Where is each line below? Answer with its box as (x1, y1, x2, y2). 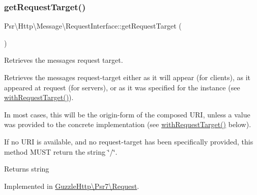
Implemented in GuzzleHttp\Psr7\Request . (4, 180, 139, 191)
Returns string (4, 163, 49, 174)
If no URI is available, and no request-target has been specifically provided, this (4, 136, 253, 147)
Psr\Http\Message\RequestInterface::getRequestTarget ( (4, 20, 182, 31)
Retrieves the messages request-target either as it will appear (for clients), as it (4, 72, 250, 82)
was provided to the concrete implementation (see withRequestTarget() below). (4, 119, 251, 130)
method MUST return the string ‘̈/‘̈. (4, 146, 118, 157)
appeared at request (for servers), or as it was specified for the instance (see (4, 82, 240, 92)
